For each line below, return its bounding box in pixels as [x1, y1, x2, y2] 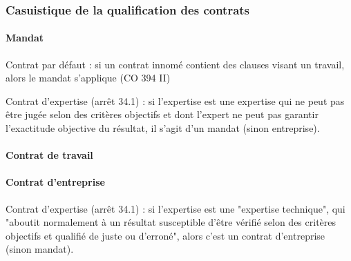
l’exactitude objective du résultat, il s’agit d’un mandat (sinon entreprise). [6, 121, 320, 135]
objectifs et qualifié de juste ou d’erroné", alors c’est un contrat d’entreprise [6, 228, 325, 242]
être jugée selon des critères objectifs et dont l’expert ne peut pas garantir [6, 107, 319, 122]
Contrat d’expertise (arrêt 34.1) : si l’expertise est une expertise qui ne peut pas [6, 93, 345, 108]
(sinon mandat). [6, 242, 74, 256]
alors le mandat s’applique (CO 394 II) [6, 70, 171, 85]
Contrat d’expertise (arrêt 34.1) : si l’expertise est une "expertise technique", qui [6, 201, 345, 215]
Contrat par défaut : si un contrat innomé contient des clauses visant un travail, [6, 57, 345, 71]
